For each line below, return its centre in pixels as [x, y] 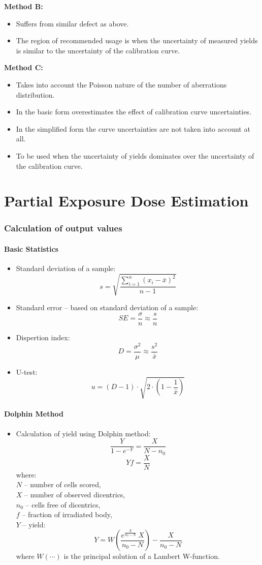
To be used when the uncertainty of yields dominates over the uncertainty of [135, 155]
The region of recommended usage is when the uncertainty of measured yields [137, 40]
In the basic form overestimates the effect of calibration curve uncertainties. [134, 112]
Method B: [24, 6]
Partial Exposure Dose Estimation [126, 201]
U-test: [27, 371]
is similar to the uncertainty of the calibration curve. [98, 50]
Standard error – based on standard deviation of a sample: [107, 307]
